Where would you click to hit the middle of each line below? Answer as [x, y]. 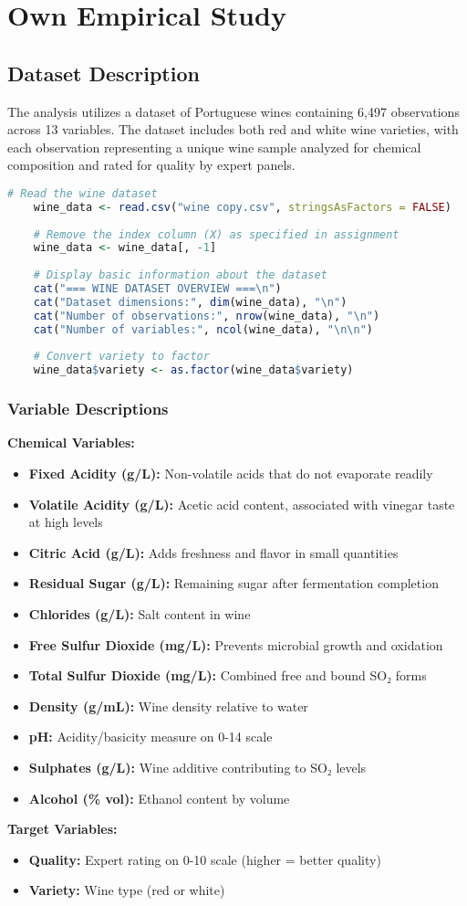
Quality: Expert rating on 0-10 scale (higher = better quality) [205, 859]
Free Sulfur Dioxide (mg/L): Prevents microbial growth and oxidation [236, 644]
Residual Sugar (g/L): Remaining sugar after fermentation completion [233, 583]
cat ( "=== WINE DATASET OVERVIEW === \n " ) [157, 289]
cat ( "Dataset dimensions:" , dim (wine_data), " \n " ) [190, 302]
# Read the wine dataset [83, 193]
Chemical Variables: [71, 442]
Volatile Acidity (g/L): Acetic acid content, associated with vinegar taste [242, 504]
